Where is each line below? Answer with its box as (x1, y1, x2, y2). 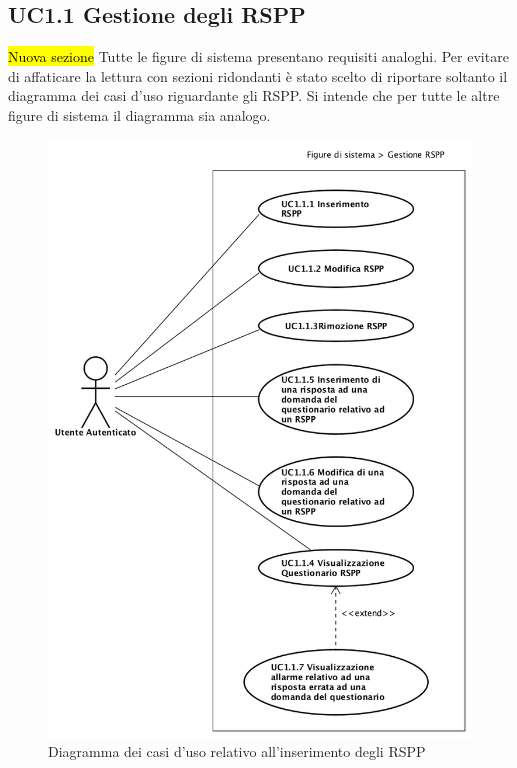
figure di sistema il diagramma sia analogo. (8, 104, 271, 125)
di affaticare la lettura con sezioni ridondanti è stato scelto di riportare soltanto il (8, 65, 508, 86)
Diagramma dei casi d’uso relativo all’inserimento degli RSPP (48, 741, 426, 762)
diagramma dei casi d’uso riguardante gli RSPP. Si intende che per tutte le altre (8, 85, 500, 106)
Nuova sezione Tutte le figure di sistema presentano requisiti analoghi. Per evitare (8, 46, 509, 67)
